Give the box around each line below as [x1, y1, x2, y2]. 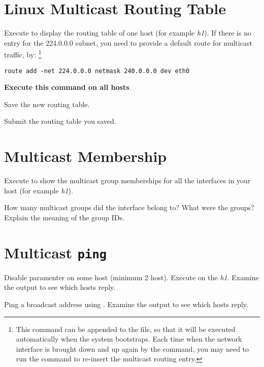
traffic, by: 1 [4, 48, 42, 59]
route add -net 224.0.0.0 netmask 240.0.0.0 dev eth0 [4, 67, 190, 75]
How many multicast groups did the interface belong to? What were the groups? [4, 202, 254, 213]
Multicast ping [4, 242, 107, 262]
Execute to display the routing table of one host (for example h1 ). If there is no [4, 27, 251, 38]
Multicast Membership [4, 146, 167, 166]
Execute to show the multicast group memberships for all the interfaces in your [4, 175, 251, 186]
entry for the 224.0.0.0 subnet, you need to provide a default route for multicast [4, 37, 252, 48]
